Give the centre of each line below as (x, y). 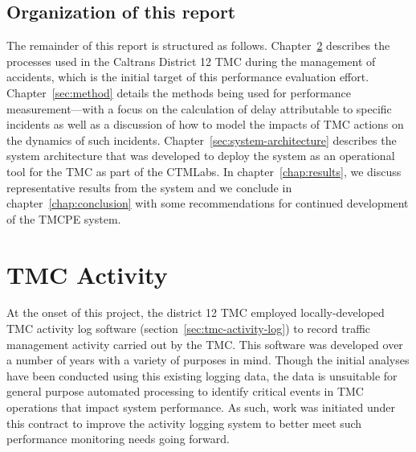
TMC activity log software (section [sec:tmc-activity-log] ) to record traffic (189, 329)
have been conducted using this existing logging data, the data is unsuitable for (202, 375)
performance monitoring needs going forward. (118, 439)
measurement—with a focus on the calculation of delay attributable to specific (199, 108)
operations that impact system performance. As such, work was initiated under (201, 407)
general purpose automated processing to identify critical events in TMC (185, 391)
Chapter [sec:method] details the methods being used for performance (179, 92)
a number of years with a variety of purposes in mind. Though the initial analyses (208, 360)
